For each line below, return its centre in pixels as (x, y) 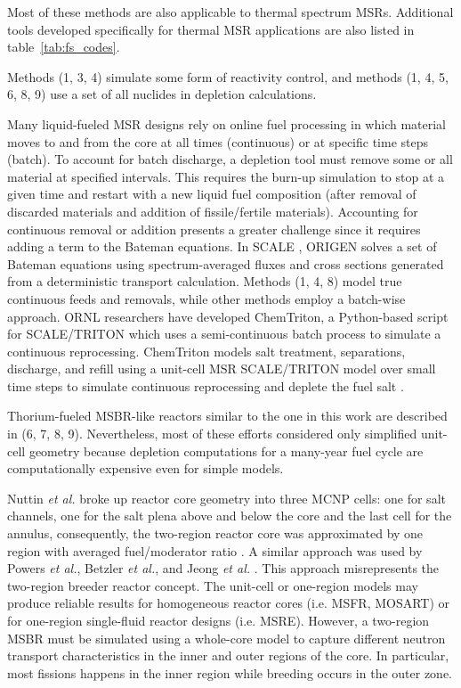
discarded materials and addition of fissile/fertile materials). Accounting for (213, 211)
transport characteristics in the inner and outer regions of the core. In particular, (228, 655)
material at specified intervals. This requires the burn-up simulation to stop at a (226, 176)
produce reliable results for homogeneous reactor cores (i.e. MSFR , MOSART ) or (229, 603)
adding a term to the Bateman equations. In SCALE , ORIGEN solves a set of (222, 246)
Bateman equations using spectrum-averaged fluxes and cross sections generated (226, 263)
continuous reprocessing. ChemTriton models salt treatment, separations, (206, 351)
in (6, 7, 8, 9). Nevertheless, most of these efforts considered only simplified (212, 434)
